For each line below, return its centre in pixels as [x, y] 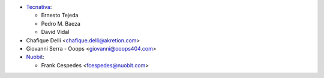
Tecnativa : [39, 7]
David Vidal [55, 32]
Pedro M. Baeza [61, 23]
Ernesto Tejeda [60, 15]
